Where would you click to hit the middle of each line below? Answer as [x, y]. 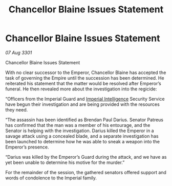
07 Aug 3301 [19, 52]
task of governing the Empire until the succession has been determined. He [85, 78]
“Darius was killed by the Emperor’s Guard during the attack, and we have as [86, 157]
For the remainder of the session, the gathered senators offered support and [86, 172]
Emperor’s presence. [27, 147]
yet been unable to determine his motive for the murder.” [65, 162]
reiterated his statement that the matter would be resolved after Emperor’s [83, 83]
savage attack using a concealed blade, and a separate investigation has [82, 136]
